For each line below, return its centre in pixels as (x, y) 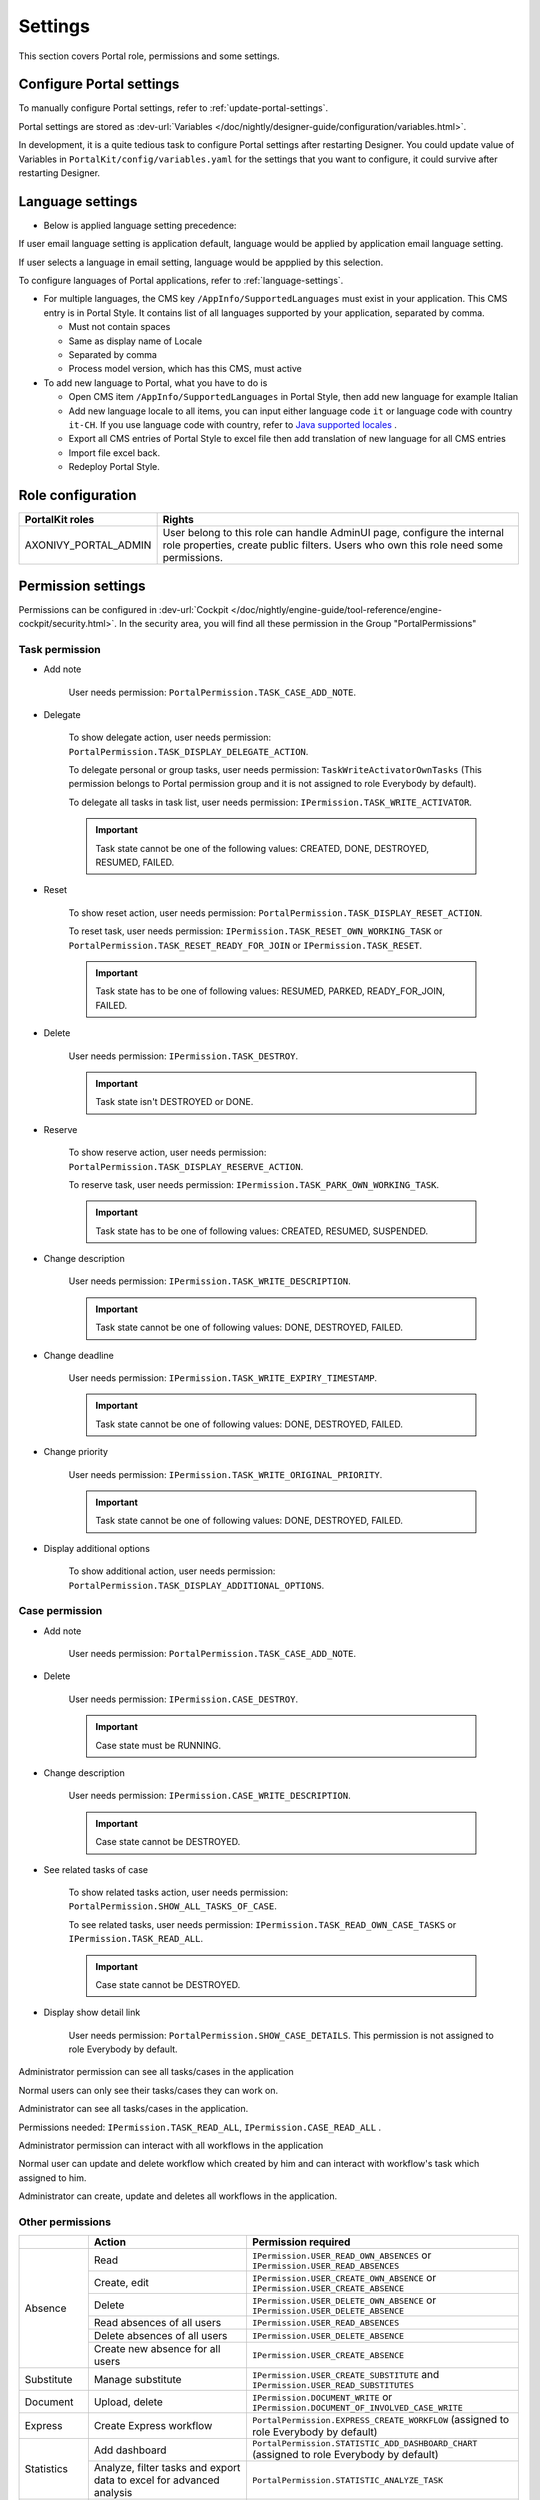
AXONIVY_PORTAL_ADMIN (88, 545)
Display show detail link (92, 2012)
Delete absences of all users (160, 2336)
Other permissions (65, 2222)
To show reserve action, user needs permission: (167, 1152)
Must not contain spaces (119, 327)
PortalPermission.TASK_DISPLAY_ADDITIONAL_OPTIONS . (196, 1585)
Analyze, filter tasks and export (167, 2468)
